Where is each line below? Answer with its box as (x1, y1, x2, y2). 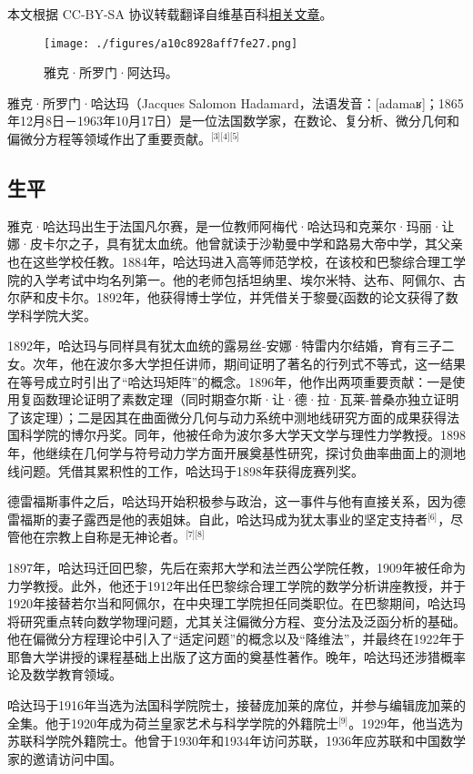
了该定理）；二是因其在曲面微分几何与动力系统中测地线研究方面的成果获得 (7, 407, 447, 426)
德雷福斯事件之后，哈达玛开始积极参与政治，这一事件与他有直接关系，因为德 (7, 492, 466, 511)
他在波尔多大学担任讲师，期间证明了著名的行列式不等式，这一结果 (70, 353, 466, 372)
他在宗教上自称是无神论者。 (19, 527, 186, 546)
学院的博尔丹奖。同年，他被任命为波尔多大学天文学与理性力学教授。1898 (32, 425, 466, 444)
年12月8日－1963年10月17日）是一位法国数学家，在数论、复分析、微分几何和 (7, 111, 459, 130)
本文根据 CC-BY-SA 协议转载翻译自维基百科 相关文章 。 (7, 5, 333, 23)
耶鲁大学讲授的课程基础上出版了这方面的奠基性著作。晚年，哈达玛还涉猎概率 (7, 647, 466, 666)
